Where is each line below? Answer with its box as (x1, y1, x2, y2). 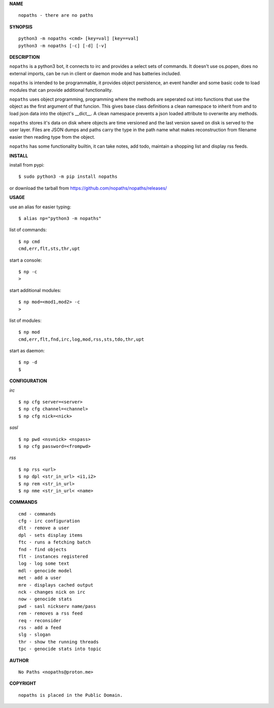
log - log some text (18, 561, 70, 566)
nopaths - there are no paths (18, 13, 94, 18)
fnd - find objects (18, 546, 67, 552)
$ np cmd (18, 239, 40, 244)
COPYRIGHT (9, 681, 37, 687)
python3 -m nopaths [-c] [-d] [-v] (18, 43, 107, 48)
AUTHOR (9, 657, 29, 663)
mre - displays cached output (18, 582, 94, 588)
